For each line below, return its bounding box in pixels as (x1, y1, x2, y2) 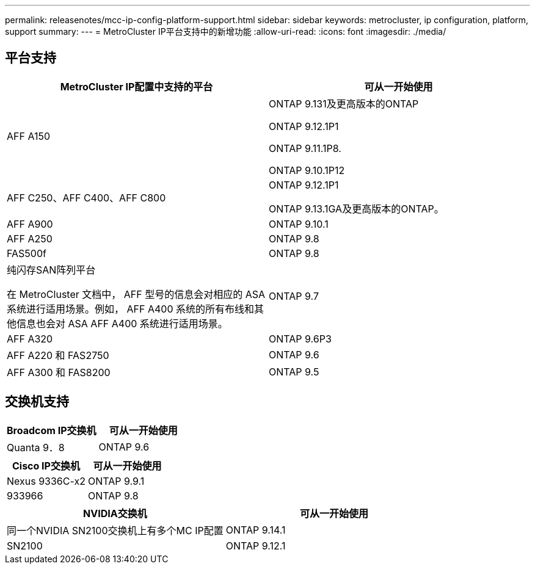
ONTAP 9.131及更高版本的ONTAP (269, 97, 419, 110)
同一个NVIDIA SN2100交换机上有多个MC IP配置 (7, 524, 224, 537)
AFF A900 (7, 217, 53, 230)
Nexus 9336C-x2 (7, 474, 86, 487)
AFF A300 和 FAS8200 (7, 366, 111, 379)
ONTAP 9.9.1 (87, 474, 145, 487)
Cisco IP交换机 (12, 459, 80, 472)
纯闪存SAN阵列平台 (7, 263, 96, 276)
